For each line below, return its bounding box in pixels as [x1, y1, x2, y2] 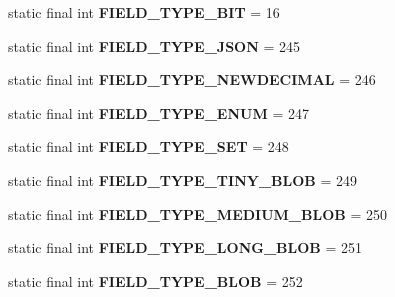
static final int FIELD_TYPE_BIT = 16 [8, 2, 280, 22]
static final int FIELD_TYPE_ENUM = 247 [8, 102, 309, 123]
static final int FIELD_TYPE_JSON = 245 [8, 35, 301, 56]
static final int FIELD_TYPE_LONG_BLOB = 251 [8, 237, 362, 258]
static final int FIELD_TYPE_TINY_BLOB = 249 [8, 169, 357, 190]
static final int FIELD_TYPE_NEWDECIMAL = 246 [8, 69, 376, 90]
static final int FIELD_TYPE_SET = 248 [8, 136, 289, 157]
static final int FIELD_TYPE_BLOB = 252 [8, 270, 303, 291]
